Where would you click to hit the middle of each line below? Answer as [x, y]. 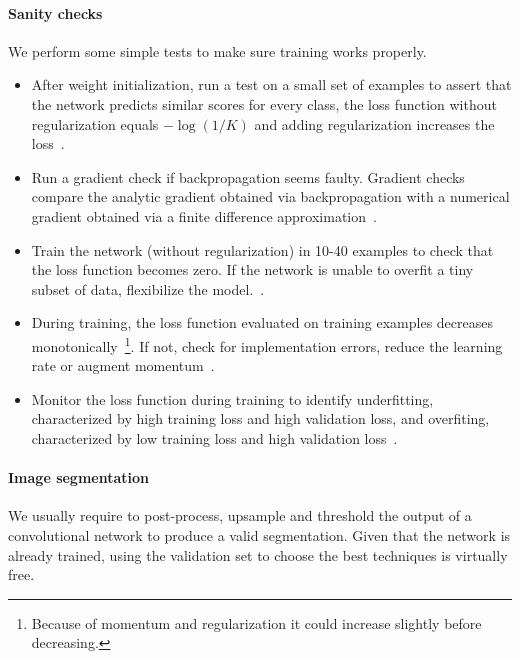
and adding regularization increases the [374, 123]
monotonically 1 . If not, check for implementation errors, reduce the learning [267, 344]
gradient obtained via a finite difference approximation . [204, 215]
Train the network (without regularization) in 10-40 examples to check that [262, 249]
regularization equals [95, 123]
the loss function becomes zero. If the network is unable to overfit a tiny [252, 269]
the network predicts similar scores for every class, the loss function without [264, 103]
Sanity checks [55, 12]
